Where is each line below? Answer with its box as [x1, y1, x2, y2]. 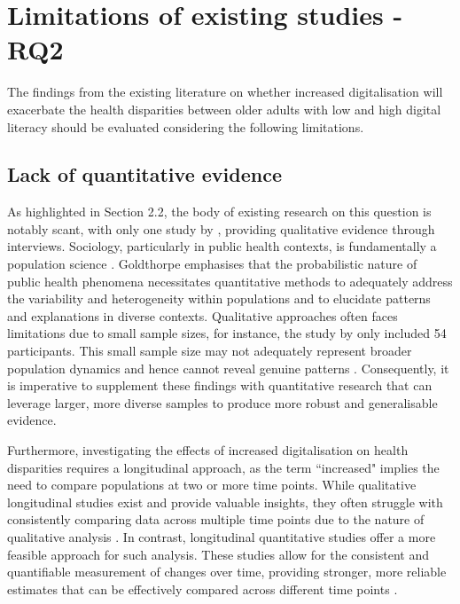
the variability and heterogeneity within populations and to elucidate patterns [7, 289, 431, 308]
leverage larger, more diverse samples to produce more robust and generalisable [7, 393, 438, 412]
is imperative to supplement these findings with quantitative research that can [7, 376, 433, 395]
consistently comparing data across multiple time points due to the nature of [7, 510, 425, 529]
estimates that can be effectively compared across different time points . [7, 579, 398, 598]
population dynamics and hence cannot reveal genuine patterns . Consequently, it [7, 358, 449, 377]
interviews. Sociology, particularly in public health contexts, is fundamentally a [7, 237, 437, 255]
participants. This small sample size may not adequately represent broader [7, 341, 412, 360]
